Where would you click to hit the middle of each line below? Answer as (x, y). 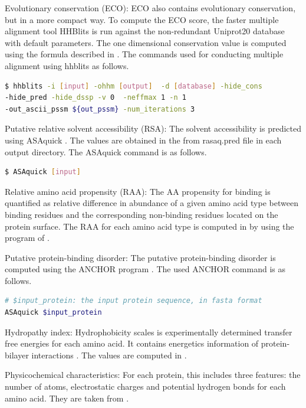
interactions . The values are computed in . (109, 355)
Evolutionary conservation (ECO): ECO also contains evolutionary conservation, (150, 8)
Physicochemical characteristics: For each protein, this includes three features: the (153, 375)
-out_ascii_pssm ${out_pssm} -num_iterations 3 (100, 109)
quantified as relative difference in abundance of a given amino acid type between (152, 203)
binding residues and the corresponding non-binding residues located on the (142, 214)
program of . (27, 238)
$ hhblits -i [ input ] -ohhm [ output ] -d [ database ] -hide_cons (134, 86)
